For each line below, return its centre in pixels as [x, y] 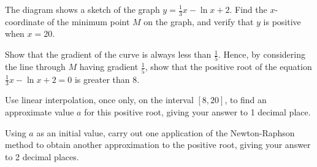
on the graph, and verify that [199, 21]
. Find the [248, 9]
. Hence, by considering [262, 54]
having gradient [109, 67]
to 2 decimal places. [42, 156]
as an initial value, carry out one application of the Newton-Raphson [166, 132]
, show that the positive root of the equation [228, 67]
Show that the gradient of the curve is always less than [108, 54]
